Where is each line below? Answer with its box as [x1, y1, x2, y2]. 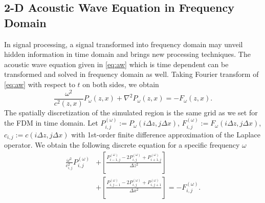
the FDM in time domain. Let [4, 117, 98, 128]
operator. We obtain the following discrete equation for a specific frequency [4, 139, 240, 150]
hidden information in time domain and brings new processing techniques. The [4, 49, 251, 59]
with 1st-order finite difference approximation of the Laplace [71, 129, 261, 139]
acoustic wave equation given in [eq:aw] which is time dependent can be [4, 58, 229, 69]
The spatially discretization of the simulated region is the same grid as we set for [4, 107, 258, 117]
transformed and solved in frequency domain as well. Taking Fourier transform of [4, 69, 259, 79]
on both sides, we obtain [82, 78, 159, 89]
